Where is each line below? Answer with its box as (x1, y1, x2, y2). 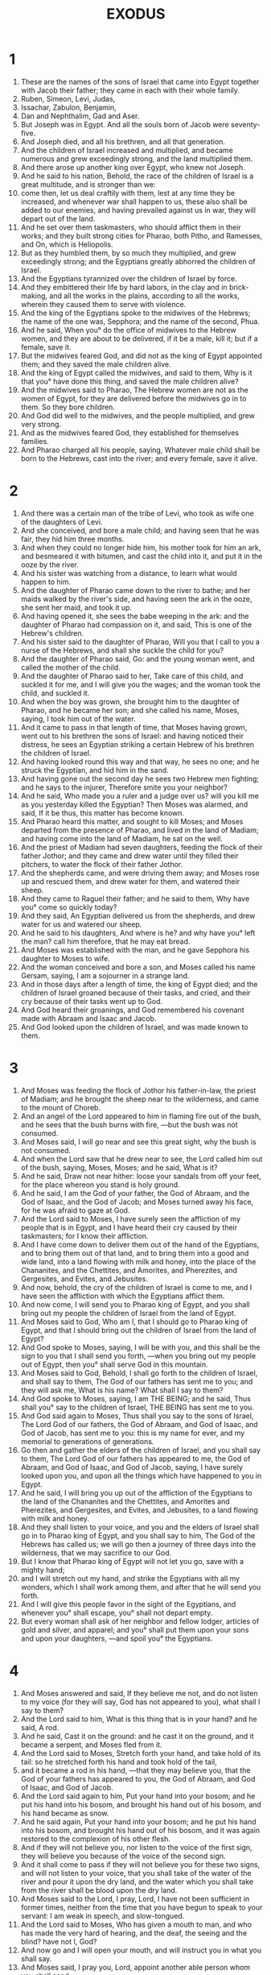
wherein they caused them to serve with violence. (20, 299, 187, 309)
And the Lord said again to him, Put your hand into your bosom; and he (20, 1790, 256, 1801)
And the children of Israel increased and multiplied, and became (20, 145, 234, 155)
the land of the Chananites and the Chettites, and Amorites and (20, 1496, 230, 1506)
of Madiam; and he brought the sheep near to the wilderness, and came (20, 1093, 260, 1104)
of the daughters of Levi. (20, 517, 103, 526)
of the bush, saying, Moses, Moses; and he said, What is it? (20, 1162, 218, 1172)
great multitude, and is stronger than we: (20, 179, 156, 189)
